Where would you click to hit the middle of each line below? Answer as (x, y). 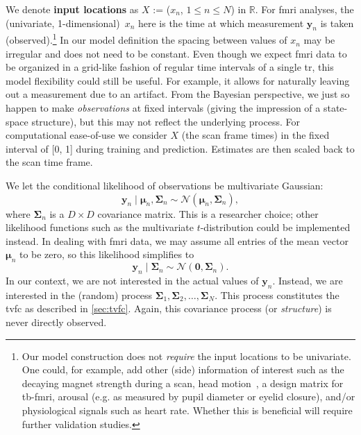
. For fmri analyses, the (304, 9)
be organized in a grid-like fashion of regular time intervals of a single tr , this (170, 67)
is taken (337, 23)
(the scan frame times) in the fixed (255, 135)
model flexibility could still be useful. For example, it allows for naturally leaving (178, 80)
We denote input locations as (72, 9)
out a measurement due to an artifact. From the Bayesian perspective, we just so (178, 94)
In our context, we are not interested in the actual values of (132, 280)
